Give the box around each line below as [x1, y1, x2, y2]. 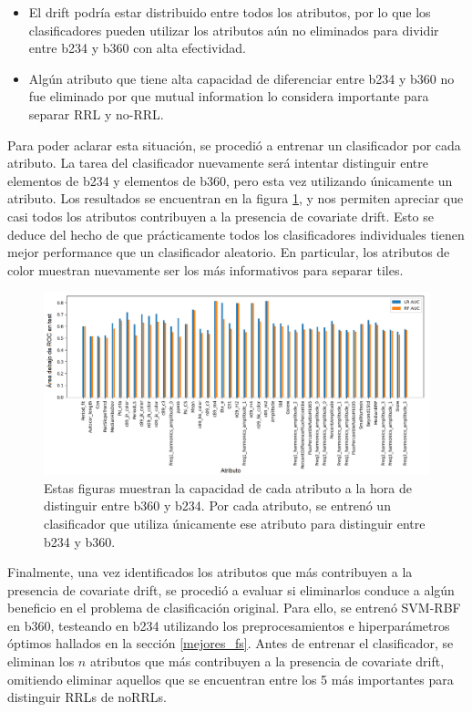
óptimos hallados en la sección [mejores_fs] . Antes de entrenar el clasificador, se [7, 634, 454, 653]
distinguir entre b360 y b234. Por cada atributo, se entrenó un [44, 496, 391, 515]
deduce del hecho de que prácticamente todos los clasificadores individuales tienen [7, 224, 465, 243]
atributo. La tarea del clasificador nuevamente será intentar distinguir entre [7, 153, 428, 172]
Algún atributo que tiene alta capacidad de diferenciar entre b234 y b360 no [28, 68, 455, 88]
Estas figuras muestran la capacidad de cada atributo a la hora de [44, 478, 412, 497]
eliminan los [7, 652, 75, 671]
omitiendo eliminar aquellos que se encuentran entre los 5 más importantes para [7, 669, 454, 688]
